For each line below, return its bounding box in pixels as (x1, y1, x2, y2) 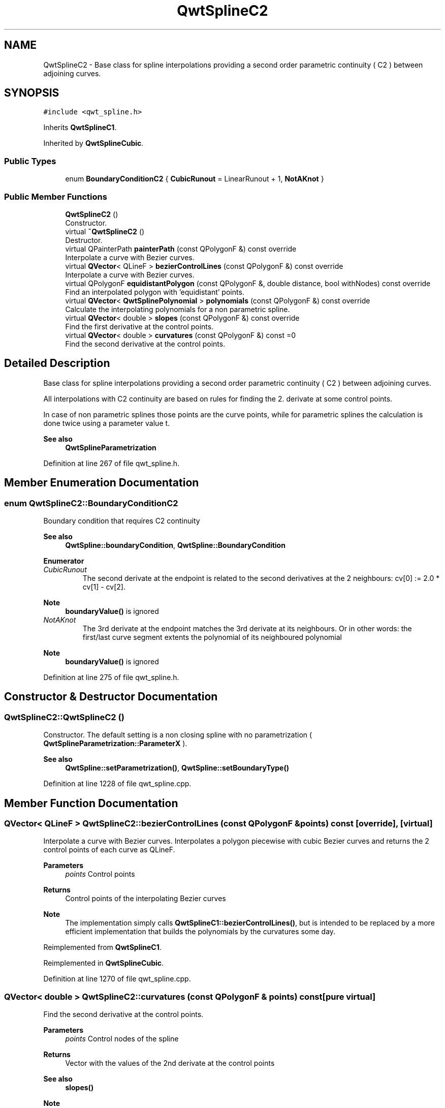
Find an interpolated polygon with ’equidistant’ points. (65, 287, 244, 296)
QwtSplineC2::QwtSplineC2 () (4, 712, 124, 722)
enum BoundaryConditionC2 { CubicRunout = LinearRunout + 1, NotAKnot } (65, 174, 324, 183)
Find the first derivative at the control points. (65, 322, 214, 331)
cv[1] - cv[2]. (82, 582, 125, 591)
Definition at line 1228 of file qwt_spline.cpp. (43, 779, 192, 788)
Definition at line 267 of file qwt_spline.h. (43, 458, 180, 468)
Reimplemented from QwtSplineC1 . (43, 943, 162, 952)
